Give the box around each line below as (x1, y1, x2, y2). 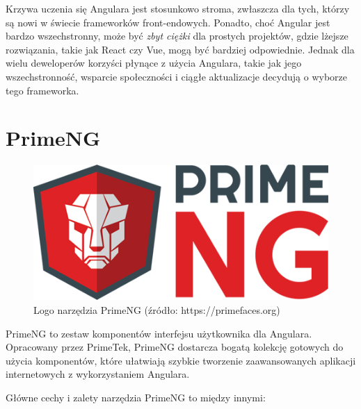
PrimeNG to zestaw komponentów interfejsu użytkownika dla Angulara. (6, 326, 312, 340)
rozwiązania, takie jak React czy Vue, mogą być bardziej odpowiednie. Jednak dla (6, 42, 355, 56)
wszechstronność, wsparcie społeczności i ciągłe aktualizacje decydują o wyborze (6, 69, 347, 83)
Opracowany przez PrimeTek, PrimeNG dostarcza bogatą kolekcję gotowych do (6, 340, 344, 354)
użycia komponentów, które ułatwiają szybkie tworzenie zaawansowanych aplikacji (6, 353, 356, 367)
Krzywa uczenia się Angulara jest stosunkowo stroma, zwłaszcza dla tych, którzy (6, 1, 350, 15)
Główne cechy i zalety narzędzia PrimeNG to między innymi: (6, 390, 266, 404)
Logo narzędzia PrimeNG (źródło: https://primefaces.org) (33, 302, 280, 317)
